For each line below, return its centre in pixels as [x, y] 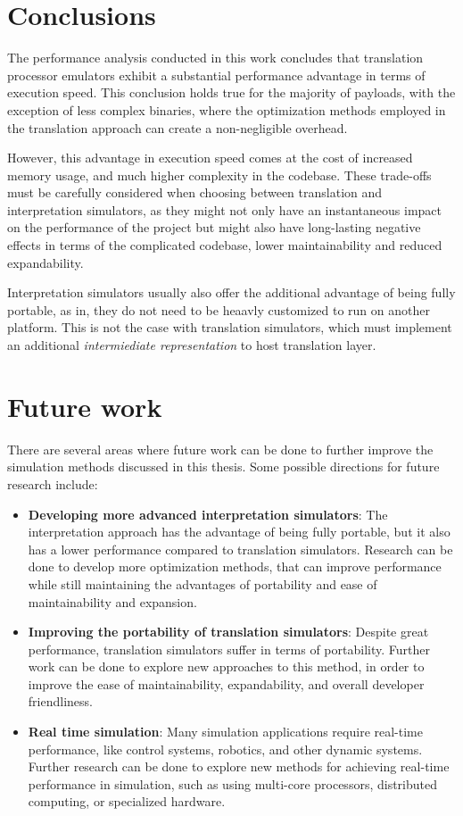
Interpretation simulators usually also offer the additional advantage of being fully [231, 292]
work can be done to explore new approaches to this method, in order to [226, 666]
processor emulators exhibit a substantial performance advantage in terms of [216, 75]
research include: [53, 483]
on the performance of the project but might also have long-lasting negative [214, 227]
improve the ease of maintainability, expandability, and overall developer [226, 683]
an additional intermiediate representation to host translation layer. [192, 345]
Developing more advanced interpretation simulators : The [208, 514]
